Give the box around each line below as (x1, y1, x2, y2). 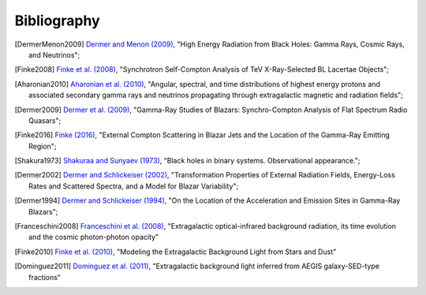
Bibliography (14, 12, 100, 29)
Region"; (28, 141, 57, 151)
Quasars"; (28, 115, 62, 125)
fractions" (28, 272, 61, 282)
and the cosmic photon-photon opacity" (28, 233, 159, 242)
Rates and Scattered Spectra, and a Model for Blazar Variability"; (28, 181, 239, 191)
